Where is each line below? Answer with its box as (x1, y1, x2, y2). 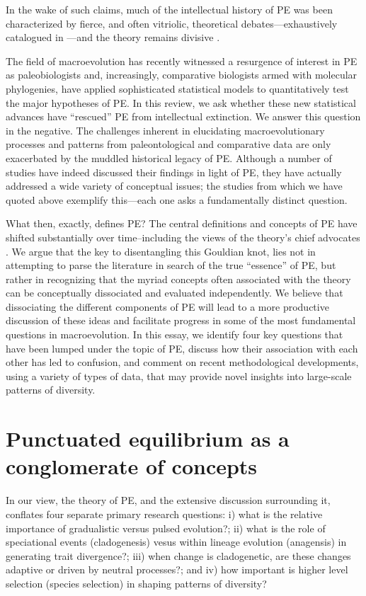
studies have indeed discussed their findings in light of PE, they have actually (6, 164, 342, 179)
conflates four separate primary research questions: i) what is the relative (6, 506, 323, 521)
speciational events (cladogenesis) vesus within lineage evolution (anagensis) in (6, 534, 347, 549)
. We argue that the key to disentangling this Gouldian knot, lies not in (6, 243, 316, 258)
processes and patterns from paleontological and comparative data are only (6, 137, 331, 151)
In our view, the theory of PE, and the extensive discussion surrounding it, (6, 493, 331, 508)
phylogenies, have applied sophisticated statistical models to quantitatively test (6, 81, 349, 96)
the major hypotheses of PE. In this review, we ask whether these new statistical (6, 95, 356, 110)
